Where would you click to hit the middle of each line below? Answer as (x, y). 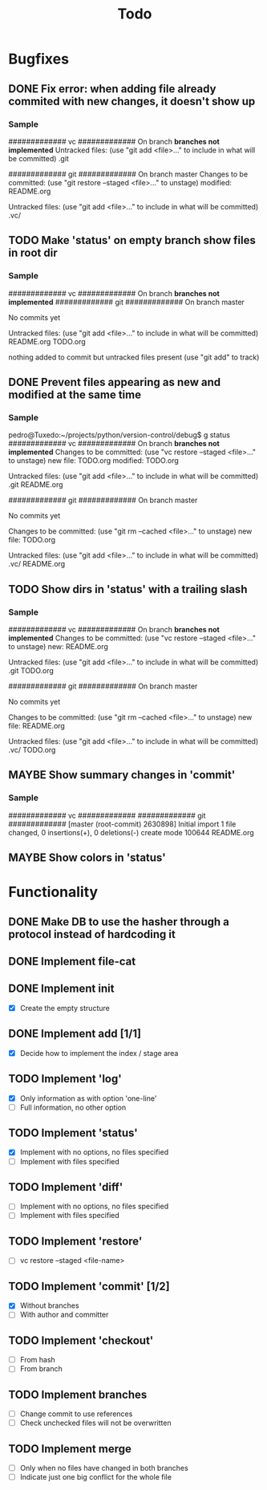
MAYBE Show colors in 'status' (87, 858)
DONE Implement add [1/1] (75, 1034)
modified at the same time (75, 394)
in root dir (33, 253)
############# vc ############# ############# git (107, 815)
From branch (41, 1369)
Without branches (49, 1305)
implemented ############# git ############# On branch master (126, 302)
